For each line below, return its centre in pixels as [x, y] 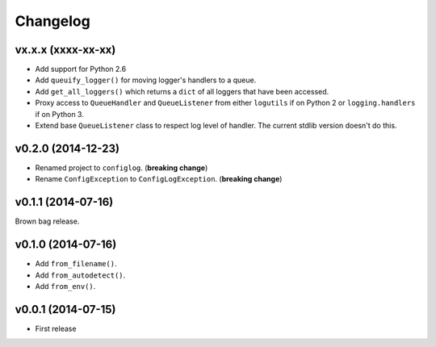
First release [56, 328]
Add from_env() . [65, 286]
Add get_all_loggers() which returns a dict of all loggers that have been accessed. [182, 91]
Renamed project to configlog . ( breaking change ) [122, 167]
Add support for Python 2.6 [81, 69]
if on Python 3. [59, 114]
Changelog [52, 21]
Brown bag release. [47, 221]
